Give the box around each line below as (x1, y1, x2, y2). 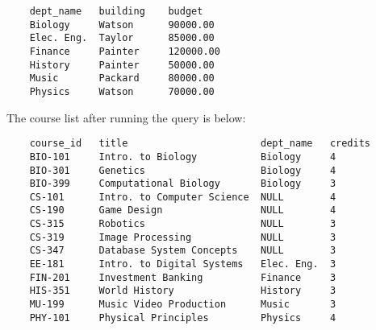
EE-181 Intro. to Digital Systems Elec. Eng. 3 (29, 258, 336, 270)
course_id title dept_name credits (29, 138, 371, 150)
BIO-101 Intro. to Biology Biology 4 (29, 151, 336, 163)
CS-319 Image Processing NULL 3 (29, 231, 336, 243)
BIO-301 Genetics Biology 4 (29, 164, 336, 176)
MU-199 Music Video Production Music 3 (29, 299, 336, 311)
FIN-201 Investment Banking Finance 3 (29, 271, 336, 283)
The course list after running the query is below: (6, 109, 246, 126)
